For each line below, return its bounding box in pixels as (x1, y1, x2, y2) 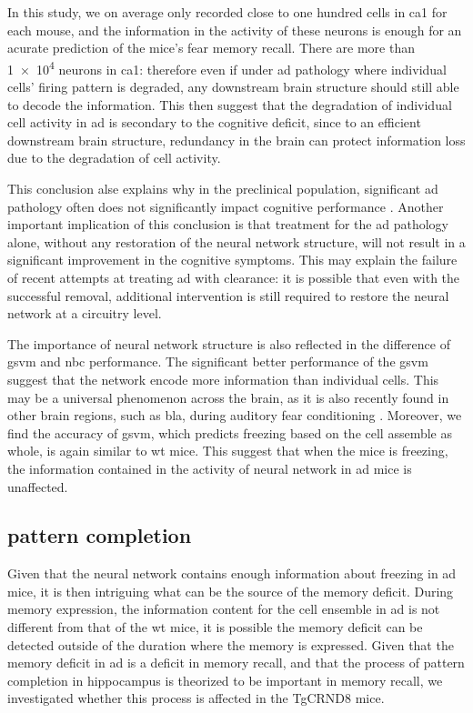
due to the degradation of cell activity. (7, 148, 221, 167)
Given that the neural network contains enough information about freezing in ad (7, 564, 457, 583)
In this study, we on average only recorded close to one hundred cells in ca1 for (7, 3, 448, 21)
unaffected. (7, 477, 68, 496)
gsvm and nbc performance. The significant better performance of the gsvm (7, 352, 428, 371)
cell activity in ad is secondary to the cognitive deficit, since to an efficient (7, 113, 421, 132)
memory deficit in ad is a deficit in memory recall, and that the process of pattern (7, 653, 465, 672)
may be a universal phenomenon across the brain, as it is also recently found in (7, 387, 449, 407)
